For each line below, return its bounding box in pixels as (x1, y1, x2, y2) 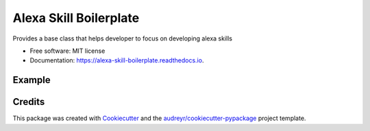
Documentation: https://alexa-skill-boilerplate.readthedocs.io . (29, 56, 204, 64)
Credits (12, 96, 45, 108)
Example (12, 74, 51, 86)
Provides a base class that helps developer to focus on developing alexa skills (12, 34, 233, 43)
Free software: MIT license (29, 47, 106, 55)
